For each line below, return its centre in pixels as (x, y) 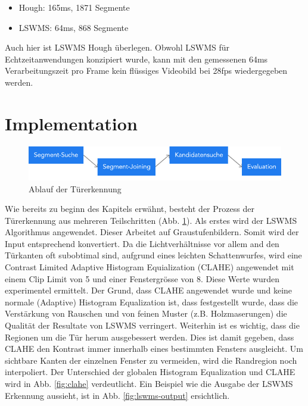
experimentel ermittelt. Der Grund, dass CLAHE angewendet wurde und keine (149, 290)
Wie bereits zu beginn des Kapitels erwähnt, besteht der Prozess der (130, 209)
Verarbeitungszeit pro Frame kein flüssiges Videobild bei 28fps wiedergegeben (146, 71)
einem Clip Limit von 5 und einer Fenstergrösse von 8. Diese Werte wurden (142, 278)
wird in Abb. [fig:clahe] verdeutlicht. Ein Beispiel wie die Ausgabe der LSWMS (149, 383)
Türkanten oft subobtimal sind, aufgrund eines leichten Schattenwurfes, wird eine (153, 255)
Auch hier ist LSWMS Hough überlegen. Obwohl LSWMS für (117, 47)
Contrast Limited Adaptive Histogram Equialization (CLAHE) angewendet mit (150, 267)
